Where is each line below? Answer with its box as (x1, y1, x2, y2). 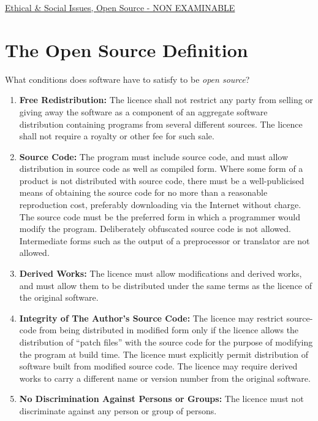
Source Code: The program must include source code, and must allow (19, 150, 289, 163)
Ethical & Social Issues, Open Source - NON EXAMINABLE (5, 1, 235, 14)
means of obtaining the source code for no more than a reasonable (19, 186, 268, 199)
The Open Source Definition (5, 37, 248, 62)
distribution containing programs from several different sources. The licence (19, 117, 303, 130)
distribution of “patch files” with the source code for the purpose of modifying (19, 336, 313, 348)
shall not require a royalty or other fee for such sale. (19, 129, 214, 142)
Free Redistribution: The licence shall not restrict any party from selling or (19, 93, 313, 106)
